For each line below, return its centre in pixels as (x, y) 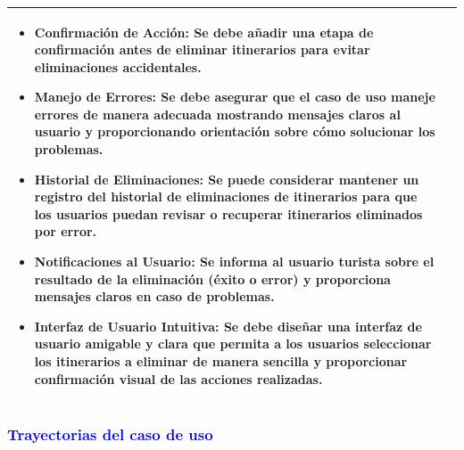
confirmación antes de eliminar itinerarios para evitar (202, 49)
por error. (66, 231)
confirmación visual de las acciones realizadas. (178, 378)
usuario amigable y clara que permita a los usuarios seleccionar (233, 344)
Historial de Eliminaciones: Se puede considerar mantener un (227, 179)
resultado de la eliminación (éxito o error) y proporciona (212, 278)
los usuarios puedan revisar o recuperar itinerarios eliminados (228, 213)
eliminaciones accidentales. (118, 66)
